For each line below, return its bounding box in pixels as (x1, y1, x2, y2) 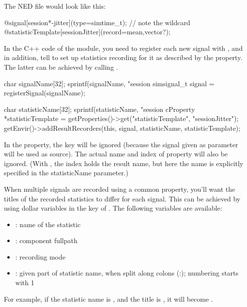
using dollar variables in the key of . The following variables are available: (4, 203, 222, 213)
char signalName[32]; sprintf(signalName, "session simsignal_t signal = (4, 78, 215, 88)
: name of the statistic (15, 219, 81, 229)
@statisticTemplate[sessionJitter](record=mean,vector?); (4, 27, 170, 37)
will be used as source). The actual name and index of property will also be (4, 149, 228, 159)
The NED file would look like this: (4, 1, 106, 11)
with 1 (15, 277, 34, 288)
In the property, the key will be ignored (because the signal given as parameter (4, 139, 238, 149)
